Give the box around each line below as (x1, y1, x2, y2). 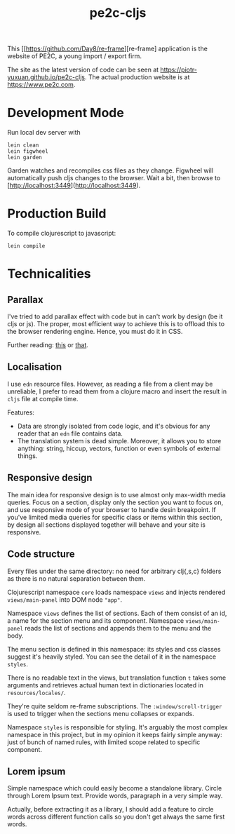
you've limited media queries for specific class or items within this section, (7, 513, 222, 521)
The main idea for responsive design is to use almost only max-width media (7, 490, 226, 499)
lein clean (7, 142, 39, 149)
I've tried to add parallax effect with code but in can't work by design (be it (7, 312, 223, 321)
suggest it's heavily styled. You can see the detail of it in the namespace (7, 652, 216, 661)
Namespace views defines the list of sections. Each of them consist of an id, (7, 609, 227, 617)
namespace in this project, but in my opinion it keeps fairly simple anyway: (7, 730, 222, 739)
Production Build (7, 206, 107, 222)
